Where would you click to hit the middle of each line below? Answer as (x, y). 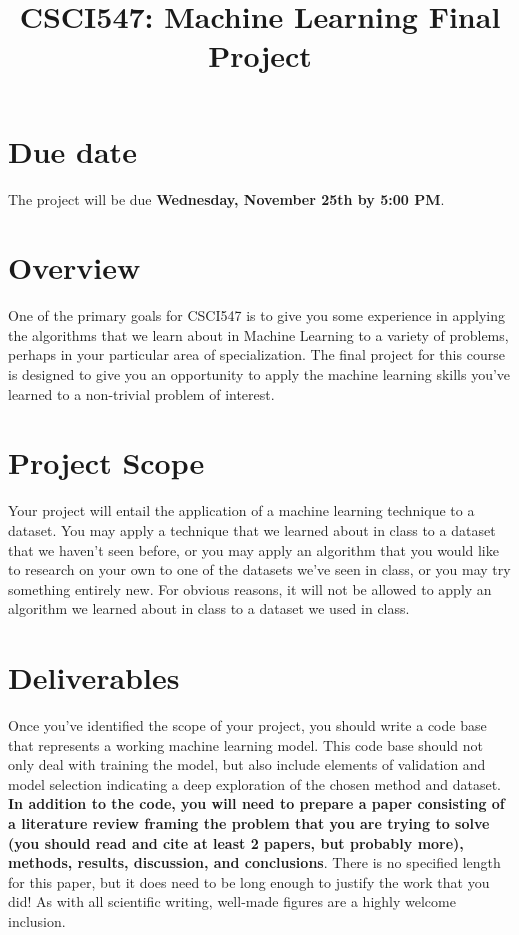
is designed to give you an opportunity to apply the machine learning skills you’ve (259, 374)
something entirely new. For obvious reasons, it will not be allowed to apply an (250, 588)
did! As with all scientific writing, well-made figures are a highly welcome (232, 901)
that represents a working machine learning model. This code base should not (245, 744)
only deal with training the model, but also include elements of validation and (247, 764)
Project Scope (106, 462)
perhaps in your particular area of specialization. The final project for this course (256, 354)
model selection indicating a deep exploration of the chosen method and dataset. (254, 783)
